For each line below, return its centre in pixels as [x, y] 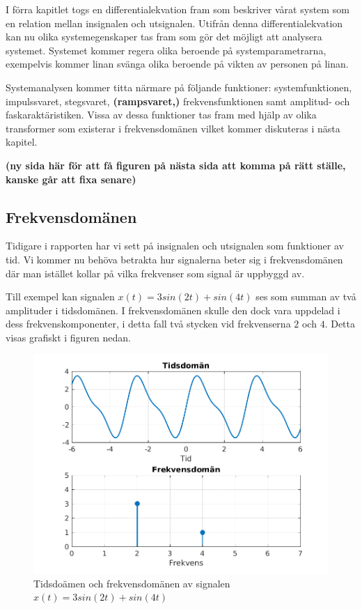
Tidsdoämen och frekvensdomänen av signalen [132, 583]
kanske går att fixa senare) [71, 179]
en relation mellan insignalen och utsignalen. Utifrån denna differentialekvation [174, 23]
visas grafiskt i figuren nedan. [68, 337]
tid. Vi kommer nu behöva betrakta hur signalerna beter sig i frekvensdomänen [174, 259]
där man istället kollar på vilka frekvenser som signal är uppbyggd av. [155, 273]
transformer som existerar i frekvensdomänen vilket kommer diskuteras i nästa [173, 128]
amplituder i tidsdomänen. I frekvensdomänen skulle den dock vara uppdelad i [173, 310]
